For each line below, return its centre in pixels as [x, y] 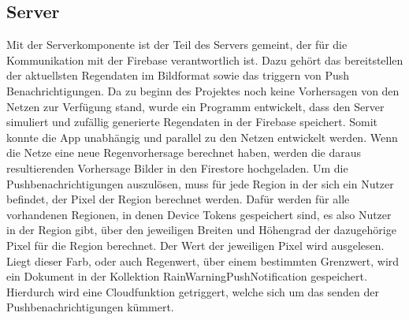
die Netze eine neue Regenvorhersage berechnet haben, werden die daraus [184, 153]
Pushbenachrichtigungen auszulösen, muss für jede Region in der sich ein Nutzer [200, 183]
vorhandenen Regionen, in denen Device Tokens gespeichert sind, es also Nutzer [199, 214]
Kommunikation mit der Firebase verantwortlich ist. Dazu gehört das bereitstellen [205, 60]
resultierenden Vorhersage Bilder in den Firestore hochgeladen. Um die [177, 167]
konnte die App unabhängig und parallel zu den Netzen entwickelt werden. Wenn [202, 137]
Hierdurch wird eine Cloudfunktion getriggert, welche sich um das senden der [193, 291]
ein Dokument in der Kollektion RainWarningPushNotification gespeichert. [187, 276]
